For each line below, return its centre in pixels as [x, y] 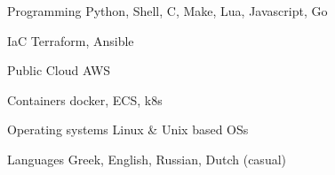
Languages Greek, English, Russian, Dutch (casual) [147, 159]
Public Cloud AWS [59, 70]
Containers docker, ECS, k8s [85, 99]
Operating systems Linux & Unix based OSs [128, 129]
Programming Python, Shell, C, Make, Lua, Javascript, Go [167, 11]
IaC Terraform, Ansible [71, 40]
